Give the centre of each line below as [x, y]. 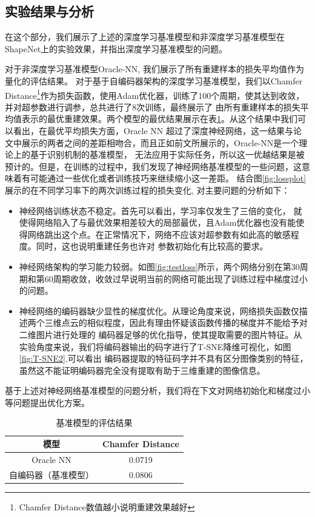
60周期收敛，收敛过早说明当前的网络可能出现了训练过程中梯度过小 [176, 278]
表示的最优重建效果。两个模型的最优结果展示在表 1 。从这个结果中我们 [159, 119]
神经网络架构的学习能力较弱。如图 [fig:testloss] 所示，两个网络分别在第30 [159, 266]
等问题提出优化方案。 [47, 402]
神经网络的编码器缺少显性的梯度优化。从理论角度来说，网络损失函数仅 [159, 310]
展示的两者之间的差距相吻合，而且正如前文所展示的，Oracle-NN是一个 [160, 142]
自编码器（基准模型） [51, 474]
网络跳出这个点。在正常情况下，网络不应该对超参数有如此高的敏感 [159, 234]
